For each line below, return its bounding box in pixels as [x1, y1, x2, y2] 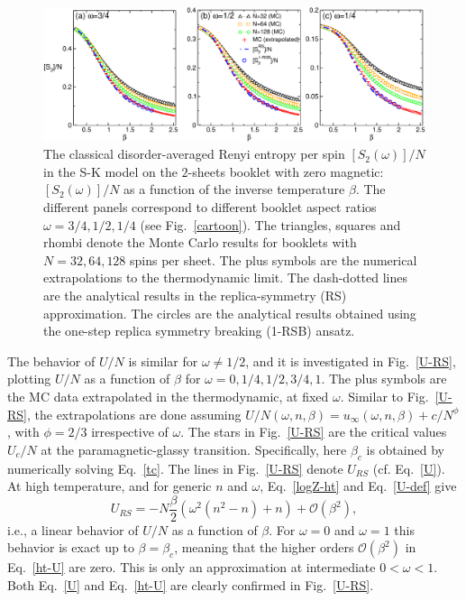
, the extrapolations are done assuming [26, 404, 242, 423]
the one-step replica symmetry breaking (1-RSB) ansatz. [43, 321, 355, 340]
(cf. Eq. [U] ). [372, 458, 445, 477]
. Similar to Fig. [340, 386, 429, 405]
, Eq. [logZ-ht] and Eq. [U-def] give [260, 476, 457, 495]
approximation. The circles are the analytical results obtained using [43, 303, 416, 322]
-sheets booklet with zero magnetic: [187, 162, 384, 180]
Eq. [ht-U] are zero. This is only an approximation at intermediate [7, 558, 376, 577]
